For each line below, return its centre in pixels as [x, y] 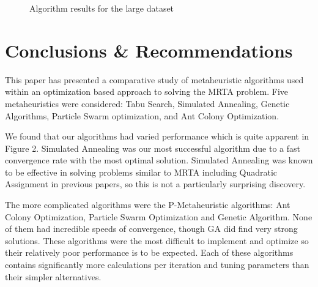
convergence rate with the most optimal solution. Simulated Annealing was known [159, 160]
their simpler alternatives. [53, 276]
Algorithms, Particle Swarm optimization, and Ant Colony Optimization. [142, 115]
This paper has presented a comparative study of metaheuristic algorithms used [154, 79]
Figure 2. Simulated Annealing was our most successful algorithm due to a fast [153, 148]
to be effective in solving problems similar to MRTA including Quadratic [141, 172]
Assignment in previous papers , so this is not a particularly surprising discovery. [155, 184]
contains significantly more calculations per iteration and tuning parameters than [157, 265]
